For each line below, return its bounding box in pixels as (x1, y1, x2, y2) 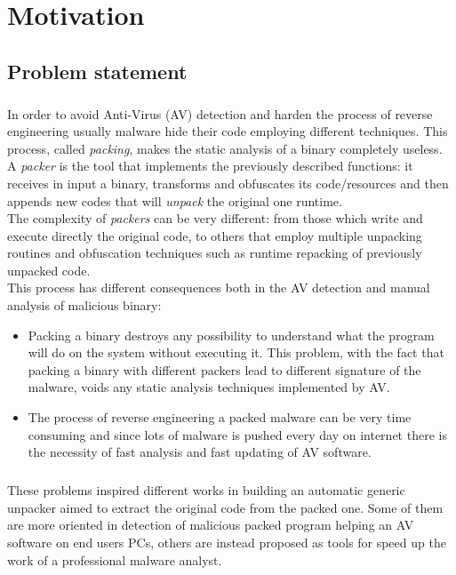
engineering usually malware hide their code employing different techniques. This (7, 122, 448, 140)
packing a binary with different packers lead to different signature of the (28, 360, 421, 379)
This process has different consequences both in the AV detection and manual (7, 278, 430, 297)
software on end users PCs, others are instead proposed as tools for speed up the (7, 532, 446, 551)
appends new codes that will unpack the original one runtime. (7, 191, 342, 210)
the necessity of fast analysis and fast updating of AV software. (28, 443, 372, 461)
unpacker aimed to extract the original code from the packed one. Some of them (7, 498, 444, 516)
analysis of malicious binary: (7, 296, 162, 315)
